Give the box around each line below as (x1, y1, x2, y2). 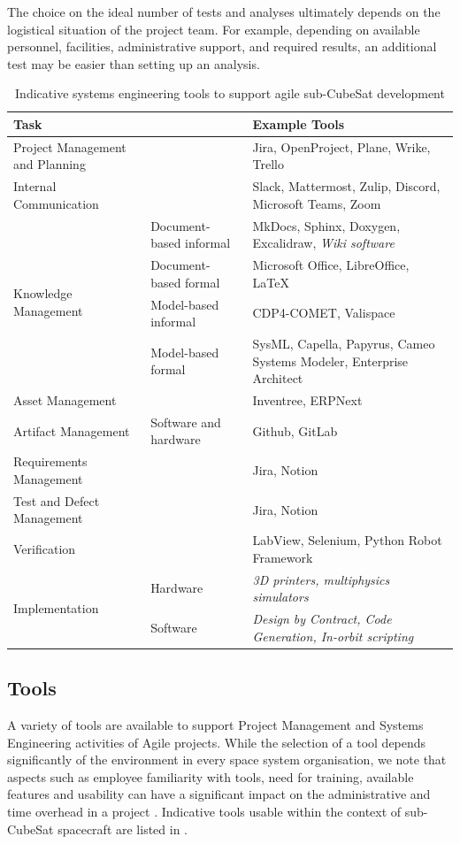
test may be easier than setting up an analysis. (7, 54, 260, 73)
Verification (13, 539, 76, 557)
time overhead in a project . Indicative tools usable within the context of (7, 802, 402, 820)
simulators (252, 587, 309, 606)
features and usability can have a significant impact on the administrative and (7, 785, 431, 803)
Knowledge (13, 284, 73, 303)
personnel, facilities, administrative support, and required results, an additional (7, 37, 437, 56)
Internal (13, 177, 57, 196)
